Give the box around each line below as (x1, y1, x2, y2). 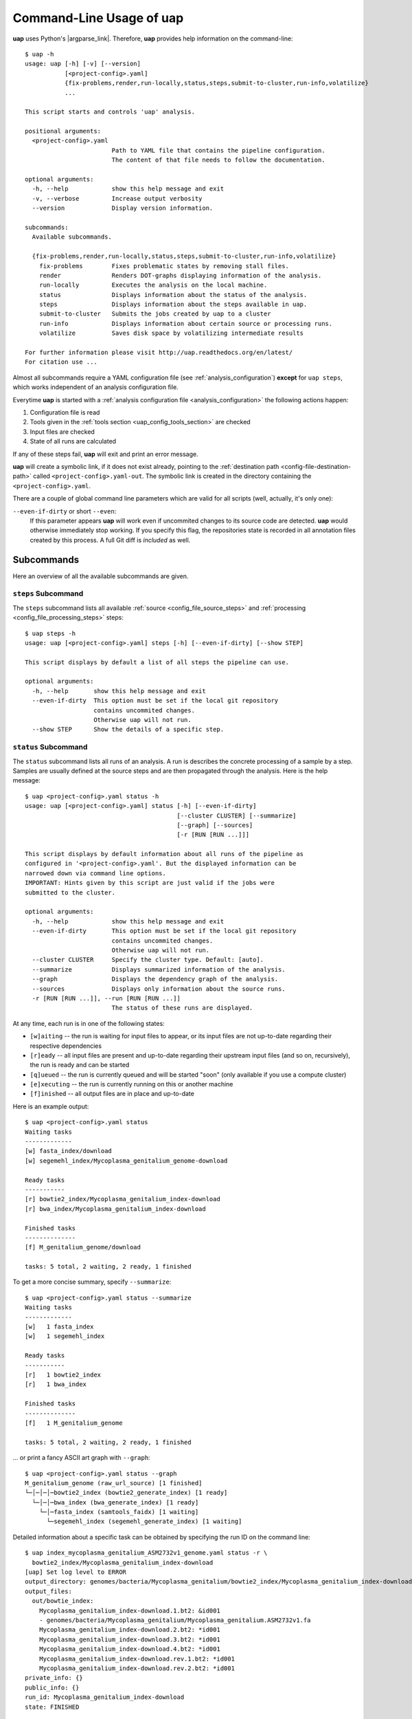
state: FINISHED (25, 1702, 80, 1711)
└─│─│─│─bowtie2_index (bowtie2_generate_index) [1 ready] (25, 1489, 228, 1497)
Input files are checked (30, 427, 95, 436)
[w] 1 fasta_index (25, 1323, 94, 1331)
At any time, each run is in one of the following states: (12, 1019, 165, 1027)
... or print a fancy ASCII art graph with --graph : (12, 1454, 150, 1462)
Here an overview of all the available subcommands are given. (12, 571, 189, 580)
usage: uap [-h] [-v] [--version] (25, 60, 141, 68)
